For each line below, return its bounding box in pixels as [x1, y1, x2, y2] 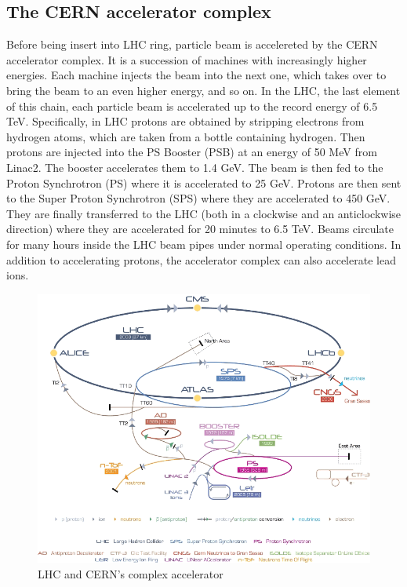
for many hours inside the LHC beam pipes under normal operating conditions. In [6, 235, 402, 252]
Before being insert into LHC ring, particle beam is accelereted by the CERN [6, 36, 378, 53]
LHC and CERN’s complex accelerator [38, 565, 223, 582]
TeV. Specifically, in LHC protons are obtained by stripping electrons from [6, 113, 365, 129]
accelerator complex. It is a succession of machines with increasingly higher [6, 51, 367, 67]
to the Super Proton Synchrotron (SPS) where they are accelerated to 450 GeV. [6, 190, 391, 206]
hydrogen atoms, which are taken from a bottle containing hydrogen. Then [6, 128, 365, 144]
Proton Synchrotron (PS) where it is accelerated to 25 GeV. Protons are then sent [6, 174, 402, 191]
